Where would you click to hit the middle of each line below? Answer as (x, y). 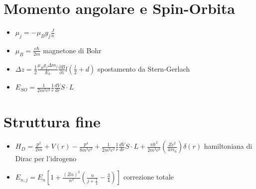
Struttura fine (52, 121)
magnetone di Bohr (72, 50)
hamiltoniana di (228, 146)
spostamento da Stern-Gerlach (144, 68)
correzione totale (148, 177)
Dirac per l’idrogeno (46, 158)
